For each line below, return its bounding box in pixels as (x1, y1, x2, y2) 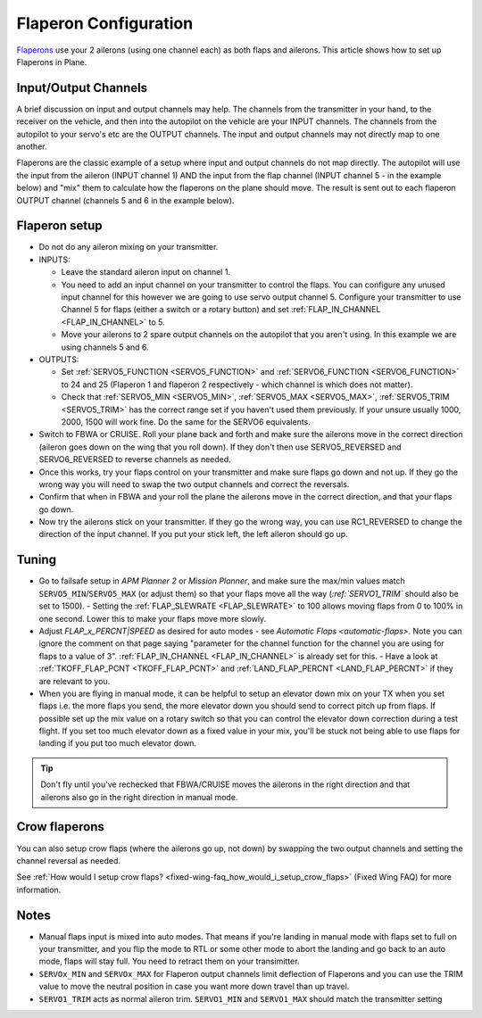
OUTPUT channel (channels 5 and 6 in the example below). (16, 194, 235, 205)
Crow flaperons (16, 819, 104, 834)
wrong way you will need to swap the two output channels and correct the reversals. (38, 478, 350, 490)
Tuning (16, 552, 57, 567)
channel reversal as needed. (16, 855, 120, 865)
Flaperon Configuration (16, 13, 194, 33)
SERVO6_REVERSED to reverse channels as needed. (38, 454, 231, 465)
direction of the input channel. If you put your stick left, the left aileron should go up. (38, 529, 348, 540)
